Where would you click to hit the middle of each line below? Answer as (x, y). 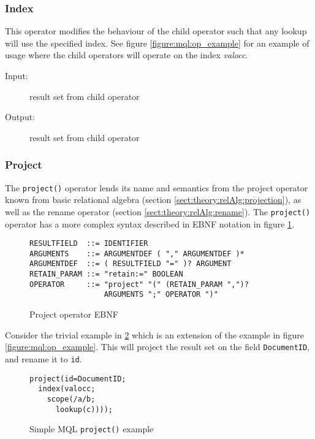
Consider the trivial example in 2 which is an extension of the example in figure (155, 334)
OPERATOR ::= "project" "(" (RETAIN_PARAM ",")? (139, 284)
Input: (17, 75)
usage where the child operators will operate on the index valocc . (127, 55)
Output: (20, 117)
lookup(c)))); (84, 409)
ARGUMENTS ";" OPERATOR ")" (161, 295)
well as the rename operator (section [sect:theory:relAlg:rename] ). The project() (158, 211)
